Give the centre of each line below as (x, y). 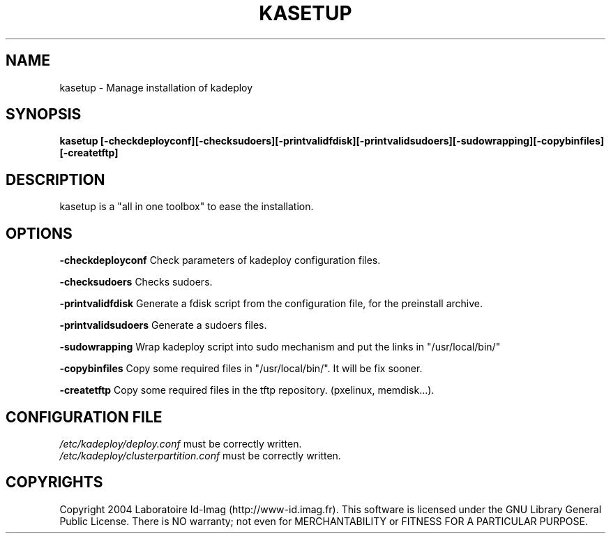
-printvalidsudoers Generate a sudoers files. (163, 325)
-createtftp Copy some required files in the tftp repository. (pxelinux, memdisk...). (247, 390)
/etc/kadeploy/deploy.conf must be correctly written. (181, 443)
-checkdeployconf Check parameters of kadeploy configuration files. (220, 260)
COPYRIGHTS (54, 482)
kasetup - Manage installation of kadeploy (156, 87)
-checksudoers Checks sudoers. (136, 282)
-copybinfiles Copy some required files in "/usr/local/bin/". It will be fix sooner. (241, 369)
